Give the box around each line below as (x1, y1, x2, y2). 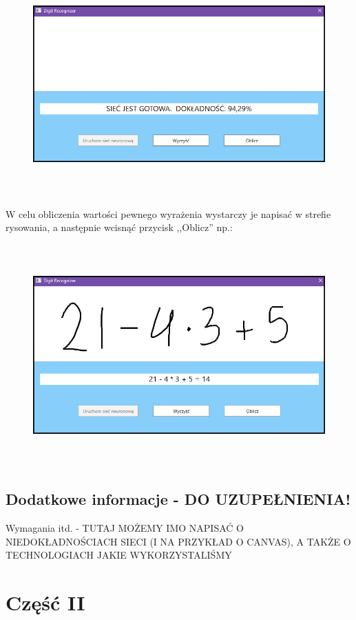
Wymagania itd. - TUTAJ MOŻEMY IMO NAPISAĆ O (6, 521, 244, 535)
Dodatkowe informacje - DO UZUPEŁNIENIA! (6, 488, 351, 510)
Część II (6, 588, 85, 617)
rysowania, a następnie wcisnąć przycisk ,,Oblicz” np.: (6, 220, 233, 234)
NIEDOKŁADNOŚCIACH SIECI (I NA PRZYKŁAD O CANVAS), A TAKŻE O (6, 534, 351, 548)
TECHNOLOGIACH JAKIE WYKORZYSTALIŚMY (6, 548, 232, 562)
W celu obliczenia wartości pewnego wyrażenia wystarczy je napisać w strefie (6, 206, 331, 221)
